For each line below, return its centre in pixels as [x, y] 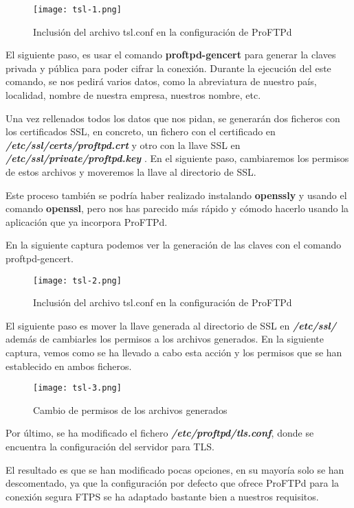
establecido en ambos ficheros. [69, 366]
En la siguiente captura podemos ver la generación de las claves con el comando [174, 245]
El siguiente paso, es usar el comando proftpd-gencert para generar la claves [171, 55]
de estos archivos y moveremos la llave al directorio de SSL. [131, 172]
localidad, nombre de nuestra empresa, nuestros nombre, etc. [133, 95]
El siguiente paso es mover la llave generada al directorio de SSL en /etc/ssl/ [171, 325]
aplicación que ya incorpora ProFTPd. [87, 221]
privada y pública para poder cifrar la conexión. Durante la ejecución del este [168, 68]
